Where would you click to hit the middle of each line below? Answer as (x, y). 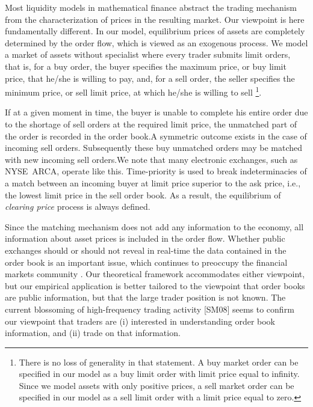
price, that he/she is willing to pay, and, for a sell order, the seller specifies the (150, 78)
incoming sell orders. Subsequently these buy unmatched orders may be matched (154, 148)
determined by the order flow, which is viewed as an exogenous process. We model (156, 42)
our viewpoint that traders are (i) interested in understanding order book (140, 321)
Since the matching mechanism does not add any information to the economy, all (154, 226)
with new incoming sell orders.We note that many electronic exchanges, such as (151, 159)
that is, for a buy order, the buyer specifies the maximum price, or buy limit (146, 66)
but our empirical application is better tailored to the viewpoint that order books (155, 285)
